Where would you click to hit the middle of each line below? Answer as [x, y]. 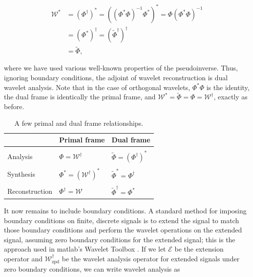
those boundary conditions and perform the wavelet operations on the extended [123, 230]
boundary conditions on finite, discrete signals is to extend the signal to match [122, 220]
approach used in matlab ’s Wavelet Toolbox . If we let [85, 249]
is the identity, [228, 87]
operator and [23, 258]
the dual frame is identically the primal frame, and [80, 97]
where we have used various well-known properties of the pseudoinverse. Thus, [121, 68]
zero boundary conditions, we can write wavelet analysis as [92, 269]
